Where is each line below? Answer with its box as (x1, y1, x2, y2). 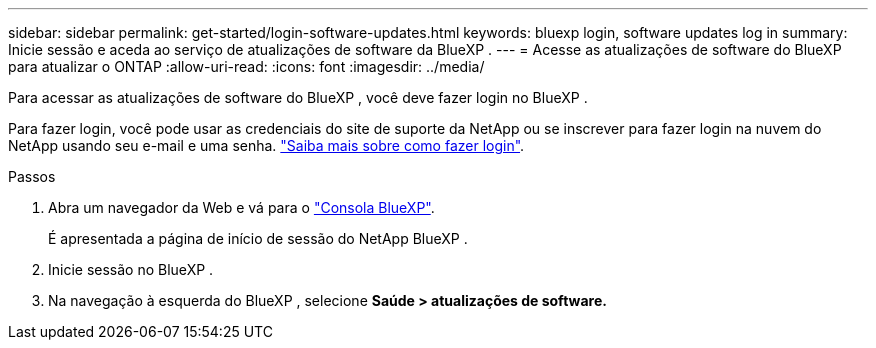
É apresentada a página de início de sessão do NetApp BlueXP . (48, 230, 468, 247)
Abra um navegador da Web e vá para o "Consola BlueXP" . (48, 199, 435, 216)
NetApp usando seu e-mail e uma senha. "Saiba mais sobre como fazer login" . (8, 137, 525, 154)
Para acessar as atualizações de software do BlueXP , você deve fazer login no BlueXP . (8, 89, 588, 106)
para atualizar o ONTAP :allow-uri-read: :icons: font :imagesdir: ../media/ (8, 58, 485, 75)
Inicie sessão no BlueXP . (48, 261, 214, 278)
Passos (8, 168, 56, 185)
